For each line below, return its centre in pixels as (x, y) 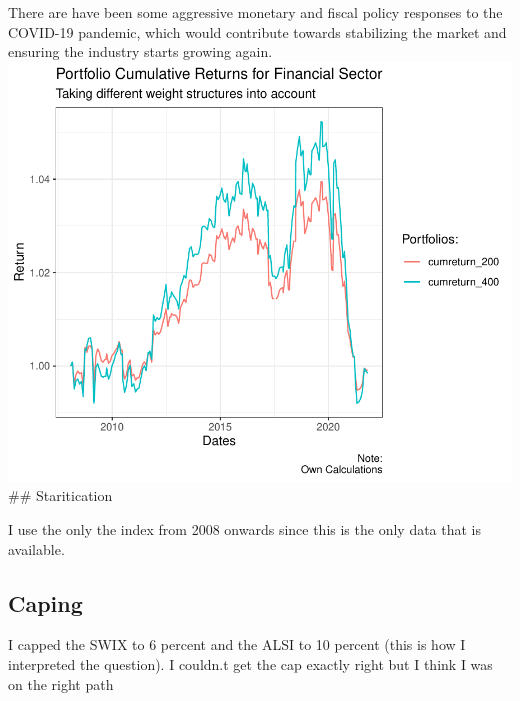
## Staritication (60, 495)
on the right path (61, 683)
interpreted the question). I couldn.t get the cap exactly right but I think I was (250, 663)
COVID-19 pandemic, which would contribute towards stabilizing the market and (257, 31)
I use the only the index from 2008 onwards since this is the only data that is (245, 528)
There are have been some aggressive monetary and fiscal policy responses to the (255, 12)
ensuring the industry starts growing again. (140, 51)
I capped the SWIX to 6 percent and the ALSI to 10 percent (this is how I (237, 644)
